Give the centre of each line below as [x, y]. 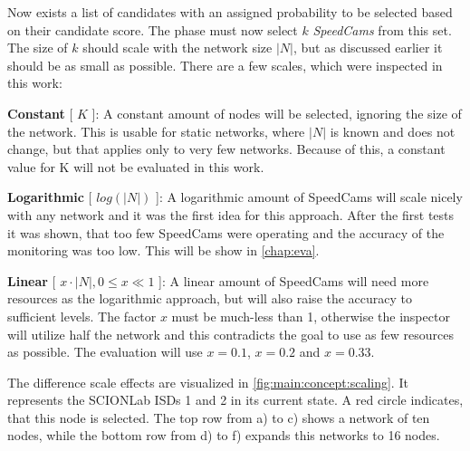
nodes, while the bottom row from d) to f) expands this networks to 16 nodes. [224, 435]
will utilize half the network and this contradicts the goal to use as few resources [230, 334]
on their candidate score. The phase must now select [153, 29]
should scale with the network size [177, 48]
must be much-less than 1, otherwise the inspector [311, 316]
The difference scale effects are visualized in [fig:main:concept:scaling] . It [208, 382]
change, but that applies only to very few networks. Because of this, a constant [226, 149]
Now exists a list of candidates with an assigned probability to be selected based [230, 12]
